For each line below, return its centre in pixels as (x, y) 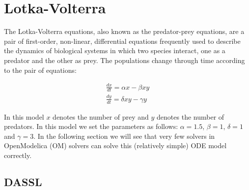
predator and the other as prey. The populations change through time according (124, 60)
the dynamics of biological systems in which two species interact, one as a (115, 50)
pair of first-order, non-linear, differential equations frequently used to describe (122, 41)
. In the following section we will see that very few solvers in (124, 136)
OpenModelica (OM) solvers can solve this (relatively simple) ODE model (115, 145)
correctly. (18, 155)
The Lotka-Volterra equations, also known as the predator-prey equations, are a (124, 31)
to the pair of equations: (40, 70)
